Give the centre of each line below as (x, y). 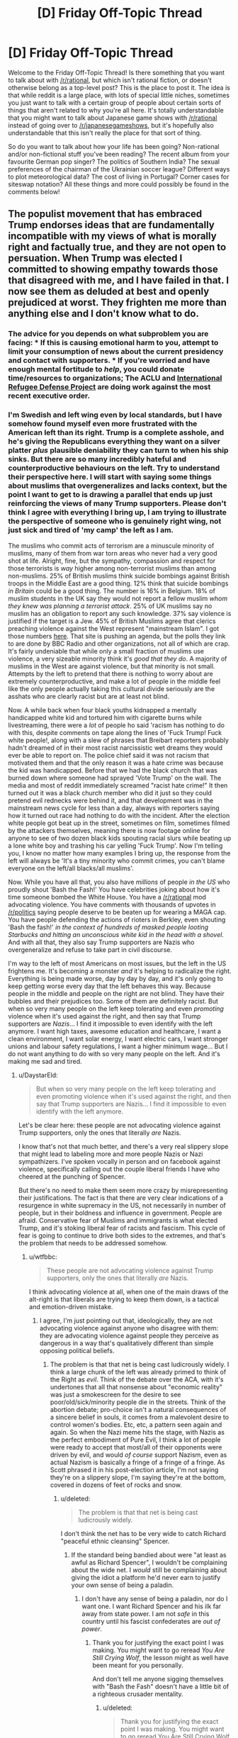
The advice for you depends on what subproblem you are (108, 334)
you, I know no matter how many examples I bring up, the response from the (119, 853)
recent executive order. (49, 396)
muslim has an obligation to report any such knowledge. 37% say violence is (120, 613)
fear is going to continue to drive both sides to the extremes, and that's (122, 1235)
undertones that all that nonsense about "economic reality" (136, 1386)
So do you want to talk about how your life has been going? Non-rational (114, 146)
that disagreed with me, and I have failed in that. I (119, 280)
